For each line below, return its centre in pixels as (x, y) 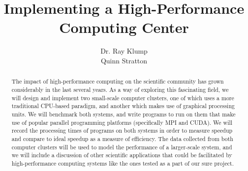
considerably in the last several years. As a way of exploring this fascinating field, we (120, 89)
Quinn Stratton (124, 60)
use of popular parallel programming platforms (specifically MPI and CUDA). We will (122, 122)
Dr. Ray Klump (124, 51)
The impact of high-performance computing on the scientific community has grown (118, 81)
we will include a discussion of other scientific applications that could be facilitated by (122, 155)
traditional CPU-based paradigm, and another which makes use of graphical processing (123, 106)
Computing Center (124, 27)
